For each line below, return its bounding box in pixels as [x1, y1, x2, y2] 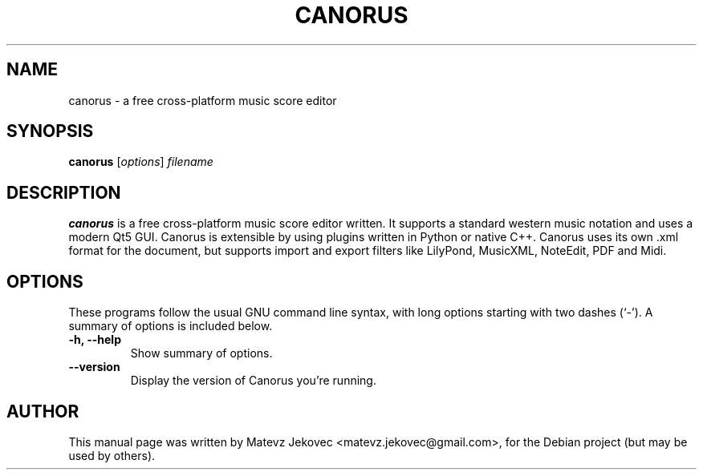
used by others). [68, 448, 156, 462]
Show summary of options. [130, 346, 273, 361]
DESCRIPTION [6, 182, 121, 203]
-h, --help [68, 333, 121, 347]
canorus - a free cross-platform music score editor [68, 93, 337, 107]
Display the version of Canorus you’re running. [130, 373, 376, 388]
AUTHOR [6, 401, 79, 422]
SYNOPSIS [6, 121, 94, 142]
